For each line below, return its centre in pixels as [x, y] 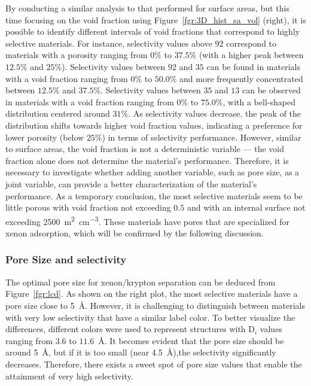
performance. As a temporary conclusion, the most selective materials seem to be [154, 195]
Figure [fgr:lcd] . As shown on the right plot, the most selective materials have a [152, 294]
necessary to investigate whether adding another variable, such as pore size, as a [153, 172]
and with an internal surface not [246, 207]
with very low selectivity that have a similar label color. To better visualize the [150, 317]
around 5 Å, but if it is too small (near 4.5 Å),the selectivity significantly [141, 352]
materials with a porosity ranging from [77, 55]
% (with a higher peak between [246, 55]
